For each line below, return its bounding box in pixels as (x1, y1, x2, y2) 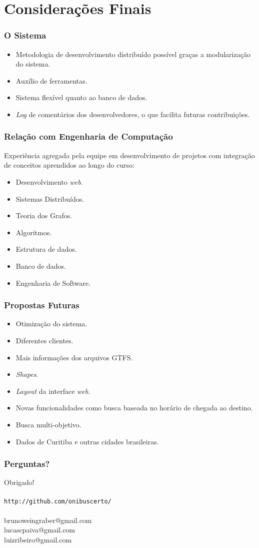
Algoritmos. (15, 227, 52, 237)
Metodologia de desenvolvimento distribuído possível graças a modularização (15, 49, 250, 59)
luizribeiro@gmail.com (4, 534, 72, 544)
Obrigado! (4, 477, 34, 487)
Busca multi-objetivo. (15, 419, 81, 429)
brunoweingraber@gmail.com (4, 514, 92, 525)
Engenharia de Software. (15, 277, 91, 288)
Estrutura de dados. (15, 244, 77, 254)
